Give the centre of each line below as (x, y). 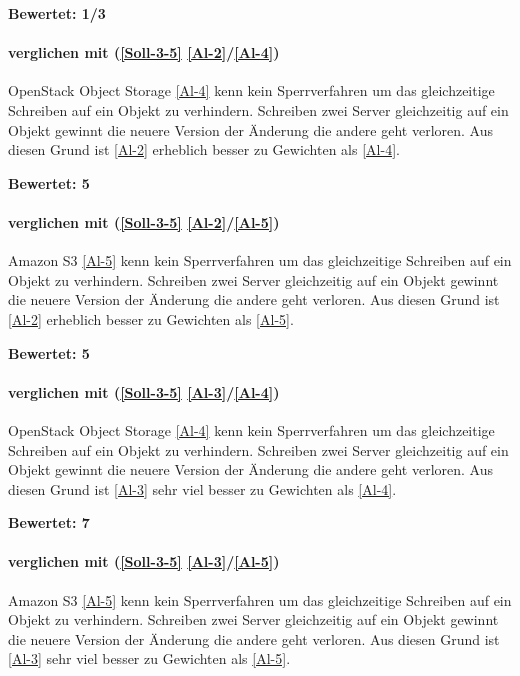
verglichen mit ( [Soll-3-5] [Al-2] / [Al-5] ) (144, 221)
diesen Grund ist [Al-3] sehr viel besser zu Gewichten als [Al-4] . (202, 488)
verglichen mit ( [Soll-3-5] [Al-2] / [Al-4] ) (144, 52)
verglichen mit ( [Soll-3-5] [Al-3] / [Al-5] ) (144, 561)
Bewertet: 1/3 (57, 13)
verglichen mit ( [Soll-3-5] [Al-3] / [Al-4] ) (144, 391)
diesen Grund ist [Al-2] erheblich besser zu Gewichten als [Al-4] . (204, 149)
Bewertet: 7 (49, 522)
